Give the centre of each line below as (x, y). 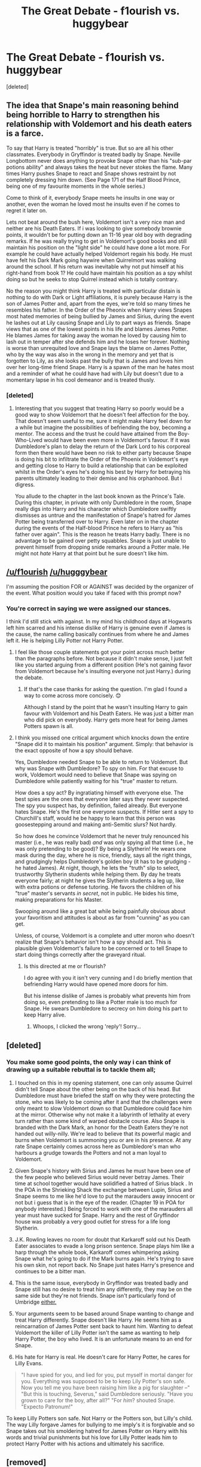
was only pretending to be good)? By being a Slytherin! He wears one (100, 849)
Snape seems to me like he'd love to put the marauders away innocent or (105, 1196)
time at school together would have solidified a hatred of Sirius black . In (104, 1183)
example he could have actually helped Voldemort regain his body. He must (99, 254)
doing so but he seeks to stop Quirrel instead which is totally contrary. (92, 279)
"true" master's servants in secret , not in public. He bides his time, (97, 893)
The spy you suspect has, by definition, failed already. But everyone (98, 805)
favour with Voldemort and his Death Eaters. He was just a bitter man (109, 714)
